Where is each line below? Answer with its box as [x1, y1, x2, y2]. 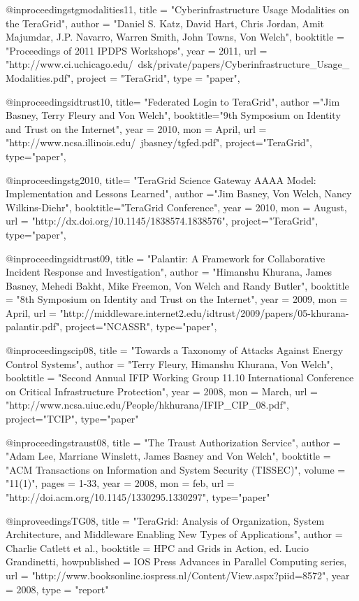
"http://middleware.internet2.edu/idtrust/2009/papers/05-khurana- [59, 305, 349, 320]
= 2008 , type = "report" [6, 581, 109, 596]
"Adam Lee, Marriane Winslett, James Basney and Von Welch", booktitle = [6, 448, 331, 463]
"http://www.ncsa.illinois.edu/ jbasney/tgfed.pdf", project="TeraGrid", [6, 135, 312, 150]
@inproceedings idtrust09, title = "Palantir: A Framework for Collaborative [6, 250, 325, 265]
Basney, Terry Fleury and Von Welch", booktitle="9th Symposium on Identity [6, 108, 341, 122]
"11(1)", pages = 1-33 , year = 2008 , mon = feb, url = [6, 476, 235, 490]
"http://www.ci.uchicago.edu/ [6, 57, 133, 71]
